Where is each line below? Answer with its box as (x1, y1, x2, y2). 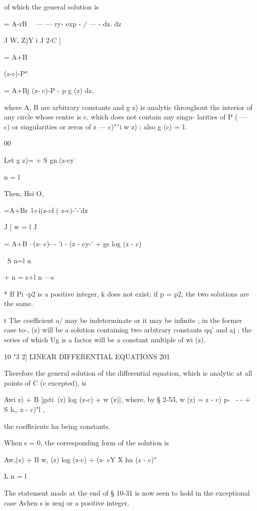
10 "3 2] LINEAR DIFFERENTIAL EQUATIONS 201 (4, 351, 170, 361)
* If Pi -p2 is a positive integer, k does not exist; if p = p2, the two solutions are (4, 288, 250, 299)
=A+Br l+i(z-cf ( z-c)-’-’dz (4, 204, 88, 215)
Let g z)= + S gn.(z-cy (4, 154, 74, 165)
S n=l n (7, 255, 31, 265)
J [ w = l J (4, 221, 37, 232)
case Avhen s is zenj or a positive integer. (4, 497, 129, 508)
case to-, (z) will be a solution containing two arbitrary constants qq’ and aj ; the (4, 324, 252, 335)
